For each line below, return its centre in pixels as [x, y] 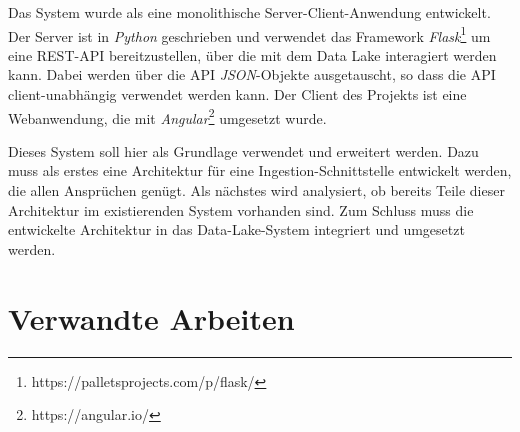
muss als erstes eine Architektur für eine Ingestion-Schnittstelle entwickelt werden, [260, 170]
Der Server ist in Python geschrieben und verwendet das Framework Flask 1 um [249, 34]
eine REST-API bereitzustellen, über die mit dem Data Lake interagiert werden [252, 54]
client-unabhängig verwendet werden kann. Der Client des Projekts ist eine [237, 94]
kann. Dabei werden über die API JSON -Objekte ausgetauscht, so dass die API [252, 74]
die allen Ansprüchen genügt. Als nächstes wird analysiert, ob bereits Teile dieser [256, 190]
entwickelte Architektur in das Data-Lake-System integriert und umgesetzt [236, 229]
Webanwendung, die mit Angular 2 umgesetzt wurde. [167, 116]
